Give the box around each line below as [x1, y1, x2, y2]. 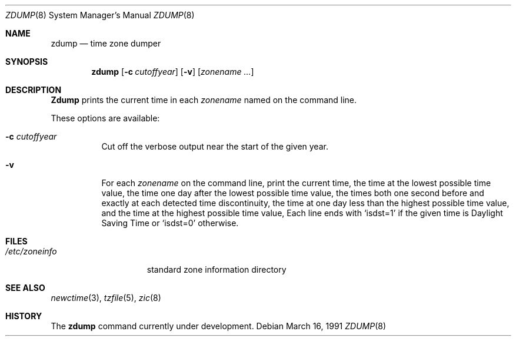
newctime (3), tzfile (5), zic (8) [51, 293, 161, 303]
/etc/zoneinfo [5, 246, 57, 256]
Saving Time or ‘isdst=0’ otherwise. [101, 218, 239, 228]
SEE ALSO [5, 283, 45, 293]
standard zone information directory [147, 264, 287, 274]
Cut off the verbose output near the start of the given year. [101, 141, 328, 151]
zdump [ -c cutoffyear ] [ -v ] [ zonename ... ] [91, 67, 254, 77]
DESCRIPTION [5, 85, 62, 95]
